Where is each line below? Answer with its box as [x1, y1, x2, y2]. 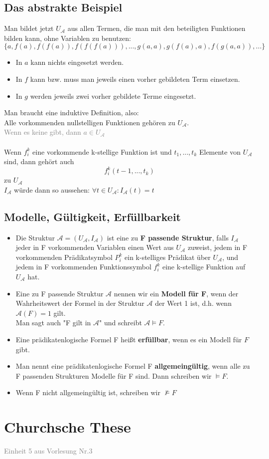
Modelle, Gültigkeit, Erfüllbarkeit [4, 209, 181, 224]
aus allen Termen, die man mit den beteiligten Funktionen [67, 23, 246, 33]
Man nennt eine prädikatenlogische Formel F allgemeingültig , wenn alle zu [15, 361, 250, 371]
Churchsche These [4, 417, 131, 437]
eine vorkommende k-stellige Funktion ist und [32, 146, 172, 157]
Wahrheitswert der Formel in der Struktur [15, 298, 144, 308]
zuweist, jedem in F [187, 242, 248, 252]
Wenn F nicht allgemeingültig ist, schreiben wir [15, 387, 160, 398]
